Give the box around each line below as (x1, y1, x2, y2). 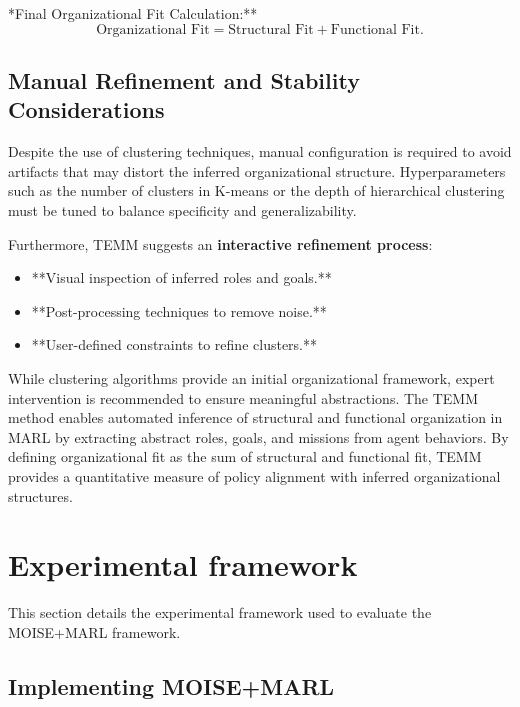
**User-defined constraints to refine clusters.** (31, 334, 317, 355)
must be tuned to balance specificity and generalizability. (8, 199, 357, 220)
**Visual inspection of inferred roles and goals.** (31, 267, 332, 288)
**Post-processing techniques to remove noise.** (31, 300, 327, 321)
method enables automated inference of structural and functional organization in (8, 407, 503, 428)
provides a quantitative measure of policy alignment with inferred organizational (8, 465, 501, 486)
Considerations (8, 94, 165, 125)
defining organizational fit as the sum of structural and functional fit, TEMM (8, 446, 482, 467)
